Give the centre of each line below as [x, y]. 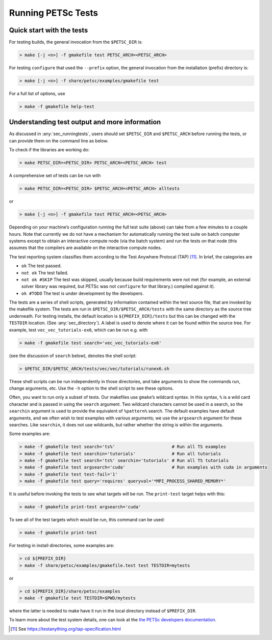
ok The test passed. [41, 266]
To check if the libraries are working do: [49, 150]
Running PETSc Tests [53, 13]
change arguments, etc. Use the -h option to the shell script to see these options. [91, 388]
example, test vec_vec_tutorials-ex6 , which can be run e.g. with [78, 330]
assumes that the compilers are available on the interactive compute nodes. [86, 248]
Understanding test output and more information [85, 122]
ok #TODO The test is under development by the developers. [83, 293]
